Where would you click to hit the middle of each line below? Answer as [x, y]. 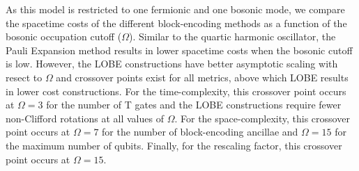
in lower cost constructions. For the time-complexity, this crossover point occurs [176, 91]
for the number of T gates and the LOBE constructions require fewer [194, 105]
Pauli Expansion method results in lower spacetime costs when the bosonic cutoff [179, 50]
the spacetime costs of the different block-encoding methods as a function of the [176, 23]
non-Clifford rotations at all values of [85, 118]
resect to [24, 77]
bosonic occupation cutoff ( [64, 36]
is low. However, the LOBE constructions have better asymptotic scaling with [172, 64]
